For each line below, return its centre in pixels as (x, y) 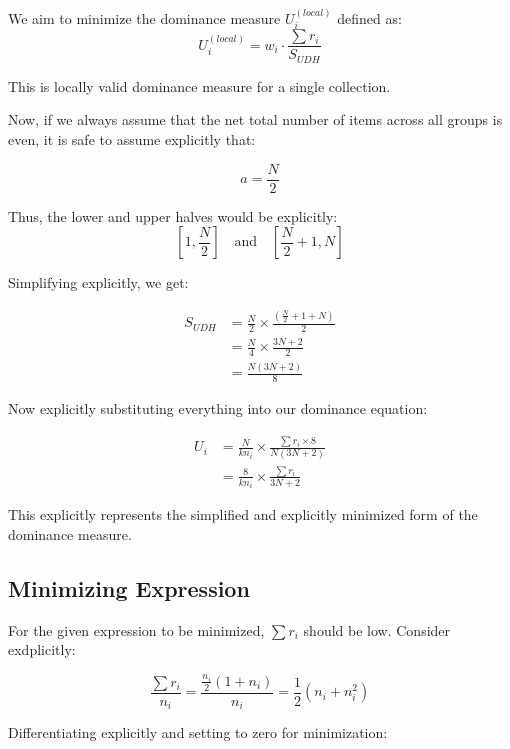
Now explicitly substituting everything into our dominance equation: (218, 408)
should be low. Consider (377, 629)
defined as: (369, 17)
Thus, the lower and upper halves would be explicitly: (173, 215)
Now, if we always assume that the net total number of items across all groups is (255, 119)
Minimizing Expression (129, 587)
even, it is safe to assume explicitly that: (132, 138)
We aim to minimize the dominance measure (144, 17)
